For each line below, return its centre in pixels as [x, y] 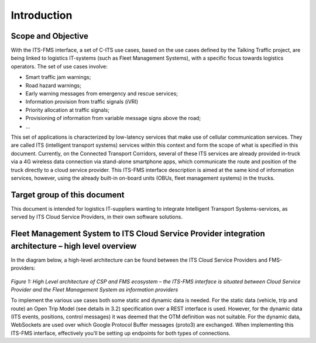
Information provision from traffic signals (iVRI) [82, 102]
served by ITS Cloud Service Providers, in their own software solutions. [97, 217]
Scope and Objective [50, 36]
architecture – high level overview [74, 246]
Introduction [42, 15]
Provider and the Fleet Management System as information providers [95, 289]
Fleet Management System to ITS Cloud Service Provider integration [138, 234]
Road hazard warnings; [53, 85]
